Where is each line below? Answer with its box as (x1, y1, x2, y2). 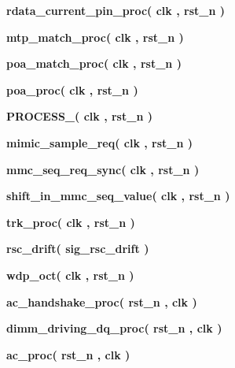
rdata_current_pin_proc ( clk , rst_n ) (6, 2, 226, 18)
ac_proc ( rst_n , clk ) (6, 346, 130, 362)
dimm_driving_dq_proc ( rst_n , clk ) (6, 320, 222, 336)
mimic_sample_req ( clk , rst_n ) (6, 134, 193, 151)
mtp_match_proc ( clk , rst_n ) (6, 28, 184, 45)
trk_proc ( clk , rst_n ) (6, 214, 135, 230)
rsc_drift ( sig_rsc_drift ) (6, 240, 149, 257)
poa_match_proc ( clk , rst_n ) (6, 55, 182, 72)
